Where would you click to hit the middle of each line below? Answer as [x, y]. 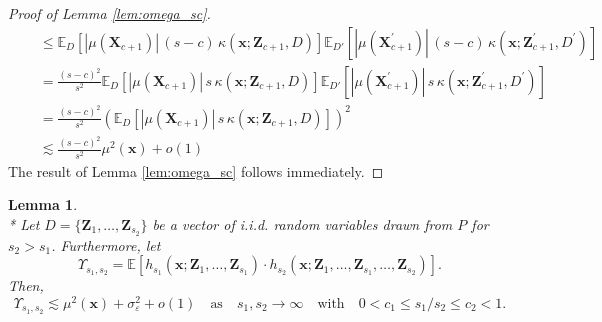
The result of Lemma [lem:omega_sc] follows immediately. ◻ [196, 170]
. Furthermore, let [106, 244]
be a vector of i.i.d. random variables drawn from [302, 223]
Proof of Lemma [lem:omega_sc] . [109, 13]
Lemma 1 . [43, 204]
